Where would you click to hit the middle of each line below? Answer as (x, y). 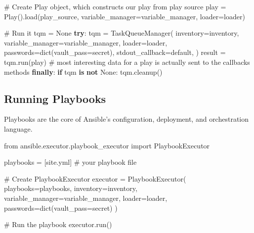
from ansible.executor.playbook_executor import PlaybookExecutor (107, 145)
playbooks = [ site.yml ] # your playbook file (70, 162)
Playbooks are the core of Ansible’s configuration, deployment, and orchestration (127, 119)
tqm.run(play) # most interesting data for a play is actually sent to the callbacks (127, 62)
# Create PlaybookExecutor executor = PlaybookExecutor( (95, 178)
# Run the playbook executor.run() (58, 224)
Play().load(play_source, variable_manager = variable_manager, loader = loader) (125, 16)
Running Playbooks (55, 98)
